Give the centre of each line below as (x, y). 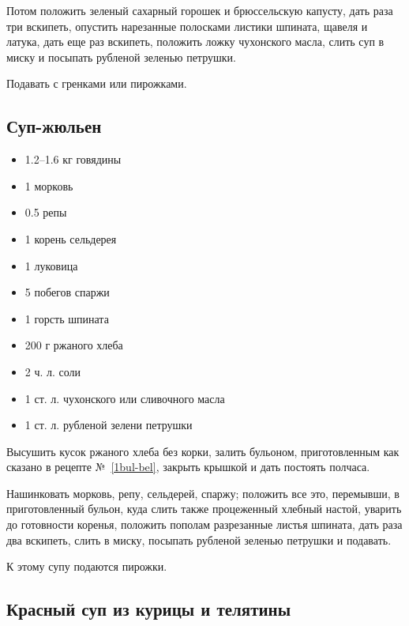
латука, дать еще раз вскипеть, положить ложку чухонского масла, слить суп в (195, 41)
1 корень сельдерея (71, 238)
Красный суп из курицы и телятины (149, 609)
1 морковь (49, 185)
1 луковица (51, 265)
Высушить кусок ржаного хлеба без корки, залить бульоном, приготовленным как (203, 451)
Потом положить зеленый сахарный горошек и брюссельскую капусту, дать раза (200, 10)
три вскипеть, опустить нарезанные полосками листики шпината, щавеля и (187, 26)
